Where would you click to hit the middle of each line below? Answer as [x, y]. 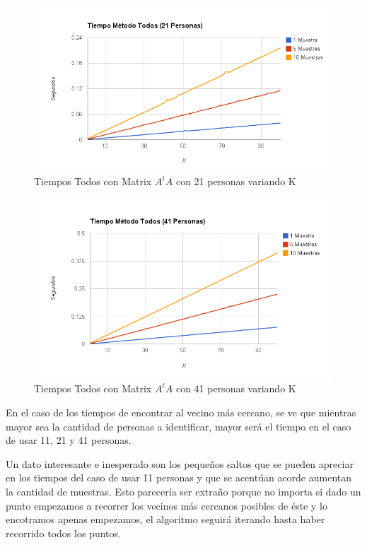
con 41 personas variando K [236, 388]
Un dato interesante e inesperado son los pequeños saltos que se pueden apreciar [180, 463]
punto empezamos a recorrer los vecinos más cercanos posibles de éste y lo [167, 505]
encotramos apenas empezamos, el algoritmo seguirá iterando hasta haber [165, 519]
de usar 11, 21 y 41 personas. [69, 440]
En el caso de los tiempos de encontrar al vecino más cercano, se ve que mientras [181, 412]
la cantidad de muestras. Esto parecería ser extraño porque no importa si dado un [183, 492]
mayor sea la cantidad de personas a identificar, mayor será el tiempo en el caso [179, 426]
